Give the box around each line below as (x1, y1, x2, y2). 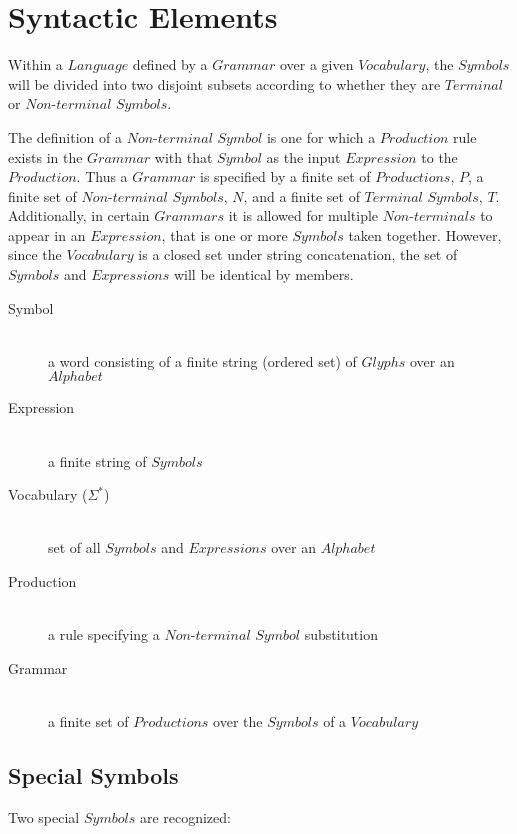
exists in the (8, 146, 83, 167)
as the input (266, 146, 341, 167)
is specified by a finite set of (200, 166, 371, 187)
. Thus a (76, 166, 128, 187)
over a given (279, 54, 354, 75)
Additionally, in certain (8, 205, 150, 226)
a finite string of (48, 450, 147, 471)
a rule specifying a (48, 624, 160, 645)
